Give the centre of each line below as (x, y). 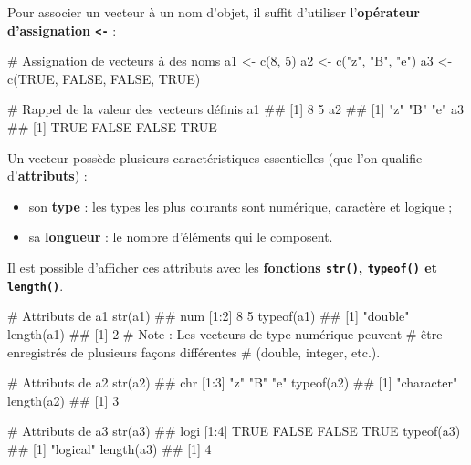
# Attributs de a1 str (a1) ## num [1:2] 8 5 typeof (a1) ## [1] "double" (209, 316)
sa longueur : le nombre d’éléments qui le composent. (181, 237)
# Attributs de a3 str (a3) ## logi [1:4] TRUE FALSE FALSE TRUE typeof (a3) (234, 431)
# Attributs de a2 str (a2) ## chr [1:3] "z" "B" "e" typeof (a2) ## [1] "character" (233, 382)
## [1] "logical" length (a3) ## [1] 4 (110, 448)
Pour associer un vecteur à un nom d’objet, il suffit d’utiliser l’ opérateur (214, 12)
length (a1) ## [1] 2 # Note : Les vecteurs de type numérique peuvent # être (225, 333)
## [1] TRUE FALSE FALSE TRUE (112, 127)
